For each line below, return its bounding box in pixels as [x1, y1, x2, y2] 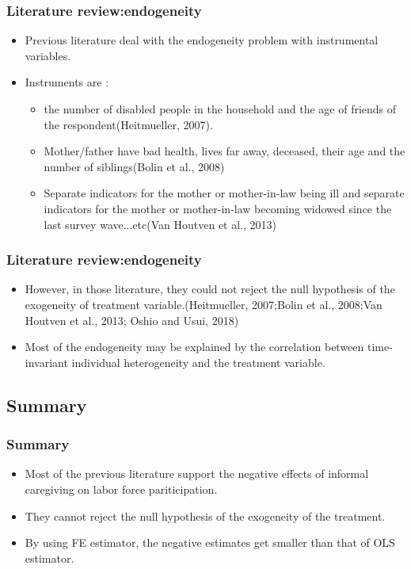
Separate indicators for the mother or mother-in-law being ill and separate [44, 185, 405, 201]
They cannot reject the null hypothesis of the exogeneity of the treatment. [25, 507, 386, 524]
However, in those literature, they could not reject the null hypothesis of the [25, 281, 395, 297]
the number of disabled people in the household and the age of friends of [44, 101, 397, 116]
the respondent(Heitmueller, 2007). [44, 116, 213, 132]
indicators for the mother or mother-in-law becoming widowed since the [44, 200, 392, 216]
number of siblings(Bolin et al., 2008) [44, 158, 225, 174]
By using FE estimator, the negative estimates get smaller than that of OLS [25, 534, 395, 551]
